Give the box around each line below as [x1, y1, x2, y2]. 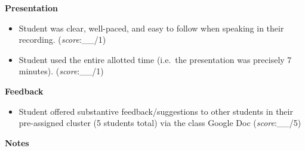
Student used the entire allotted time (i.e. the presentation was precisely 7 [19, 53, 292, 65]
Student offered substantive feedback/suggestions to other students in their [19, 105, 293, 117]
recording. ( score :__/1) [19, 33, 106, 46]
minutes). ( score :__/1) [19, 65, 104, 77]
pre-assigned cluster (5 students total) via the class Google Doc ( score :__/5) [19, 117, 301, 129]
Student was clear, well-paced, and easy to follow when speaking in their [19, 21, 284, 34]
